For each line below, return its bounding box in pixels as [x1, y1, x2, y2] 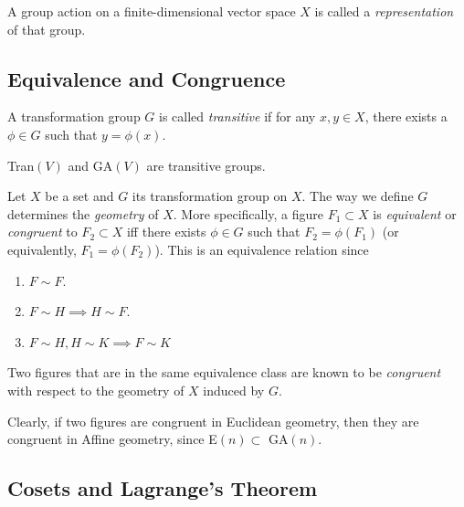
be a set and [45, 186, 114, 206]
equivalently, [7, 239, 77, 259]
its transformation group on [132, 186, 288, 206]
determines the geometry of [7, 204, 159, 223]
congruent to [7, 222, 78, 241]
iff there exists [126, 222, 206, 241]
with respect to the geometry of [7, 380, 185, 399]
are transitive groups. [146, 155, 266, 174]
